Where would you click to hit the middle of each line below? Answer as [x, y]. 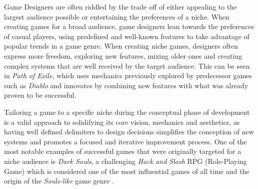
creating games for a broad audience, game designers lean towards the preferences [129, 26]
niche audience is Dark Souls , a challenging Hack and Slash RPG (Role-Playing [125, 161]
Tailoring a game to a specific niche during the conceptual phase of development [127, 112]
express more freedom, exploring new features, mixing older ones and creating [123, 55]
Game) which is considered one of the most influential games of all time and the [127, 171]
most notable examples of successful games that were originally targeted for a [123, 151]
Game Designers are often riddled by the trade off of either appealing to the [120, 7]
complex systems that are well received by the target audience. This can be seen [127, 65]
